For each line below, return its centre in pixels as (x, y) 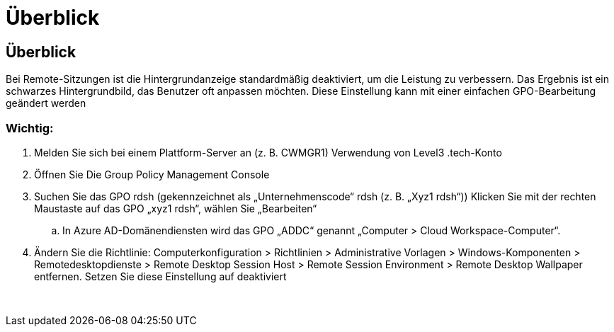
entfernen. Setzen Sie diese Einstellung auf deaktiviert (160, 276)
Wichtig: (30, 128)
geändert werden (46, 103)
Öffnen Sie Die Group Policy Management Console (152, 174)
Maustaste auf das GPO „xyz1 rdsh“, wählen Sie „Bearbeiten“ (176, 208)
